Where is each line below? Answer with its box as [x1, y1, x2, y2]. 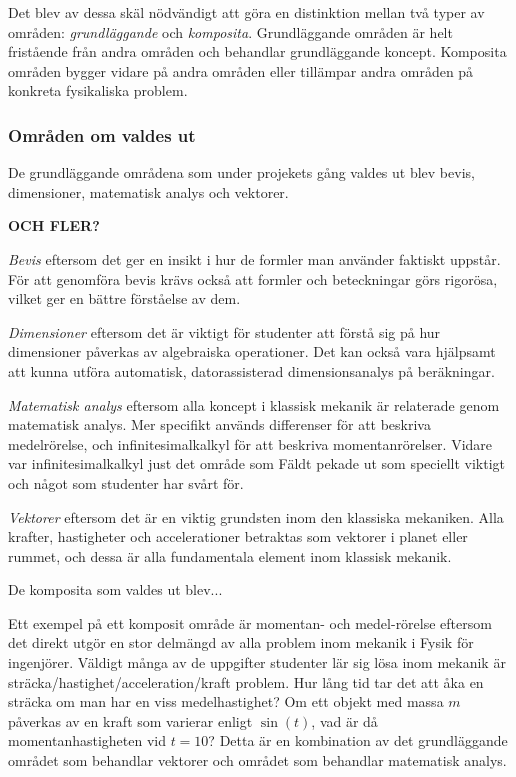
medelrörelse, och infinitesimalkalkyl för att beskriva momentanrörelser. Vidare [8, 433, 493, 454]
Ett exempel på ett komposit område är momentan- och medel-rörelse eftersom [8, 612, 492, 633]
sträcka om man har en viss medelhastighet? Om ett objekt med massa [8, 691, 444, 712]
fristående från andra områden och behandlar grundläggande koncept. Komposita [8, 41, 507, 62]
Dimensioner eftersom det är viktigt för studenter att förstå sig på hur [8, 321, 441, 342]
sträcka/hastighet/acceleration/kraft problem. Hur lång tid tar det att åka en [8, 671, 484, 692]
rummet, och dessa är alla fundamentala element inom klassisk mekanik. [8, 545, 452, 566]
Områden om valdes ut [8, 122, 196, 147]
